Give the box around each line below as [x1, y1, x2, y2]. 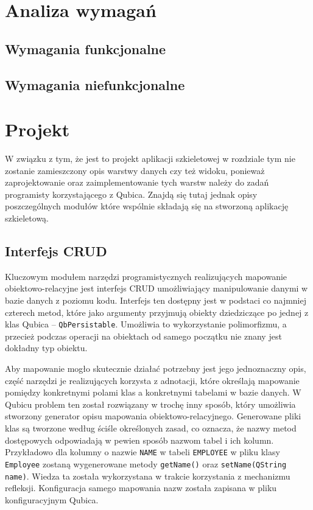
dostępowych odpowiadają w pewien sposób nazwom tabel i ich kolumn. [5, 433, 274, 446]
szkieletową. [5, 212, 49, 225]
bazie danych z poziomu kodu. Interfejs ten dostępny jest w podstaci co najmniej [5, 294, 307, 307]
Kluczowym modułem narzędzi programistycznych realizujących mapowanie [5, 270, 287, 282]
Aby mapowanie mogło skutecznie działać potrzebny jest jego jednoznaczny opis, [5, 362, 306, 375]
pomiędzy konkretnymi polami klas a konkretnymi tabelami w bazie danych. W [5, 386, 301, 399]
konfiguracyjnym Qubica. [5, 493, 99, 506]
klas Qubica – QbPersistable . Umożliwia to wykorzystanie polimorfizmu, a [5, 318, 287, 330]
